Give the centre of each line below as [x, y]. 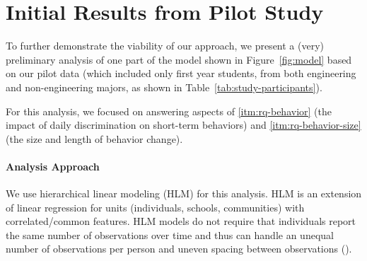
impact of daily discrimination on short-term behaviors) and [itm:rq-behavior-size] [183, 125]
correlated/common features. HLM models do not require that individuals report [181, 221]
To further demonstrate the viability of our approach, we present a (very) [165, 46]
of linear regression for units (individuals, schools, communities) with [155, 207]
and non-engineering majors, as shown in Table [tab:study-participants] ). [164, 87]
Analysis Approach [53, 166]
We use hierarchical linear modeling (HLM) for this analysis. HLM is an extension [184, 193]
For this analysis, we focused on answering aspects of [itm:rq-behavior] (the [169, 111]
